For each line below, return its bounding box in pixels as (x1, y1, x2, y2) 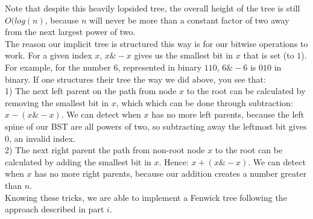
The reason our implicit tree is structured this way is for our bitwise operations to (5, 37, 308, 49)
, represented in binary (118, 60, 202, 73)
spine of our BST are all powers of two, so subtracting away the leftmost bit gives (5, 119, 307, 132)
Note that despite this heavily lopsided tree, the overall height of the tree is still (5, 2, 300, 14)
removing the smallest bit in (5, 96, 109, 109)
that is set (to (243, 49, 294, 62)
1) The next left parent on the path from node (5, 84, 177, 97)
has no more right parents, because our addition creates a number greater (34, 167, 307, 180)
